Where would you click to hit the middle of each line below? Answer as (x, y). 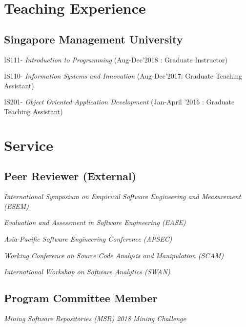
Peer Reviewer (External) (70, 176)
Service (29, 145)
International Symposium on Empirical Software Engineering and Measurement (123, 196)
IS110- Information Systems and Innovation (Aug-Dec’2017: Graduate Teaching (123, 76)
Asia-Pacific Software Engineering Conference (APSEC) (88, 238)
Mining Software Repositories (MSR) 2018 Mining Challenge (95, 318)
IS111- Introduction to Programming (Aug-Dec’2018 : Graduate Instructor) (116, 59)
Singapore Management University (93, 39)
